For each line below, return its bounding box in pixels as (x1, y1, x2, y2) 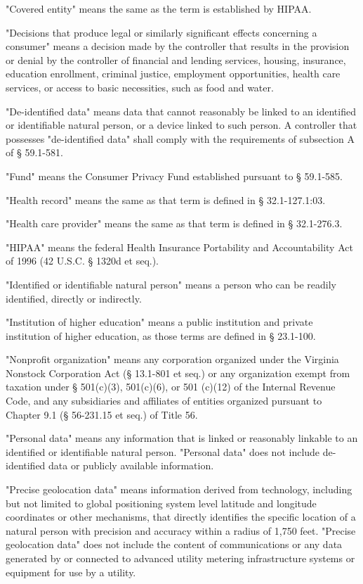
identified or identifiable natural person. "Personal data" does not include (6, 444, 320, 459)
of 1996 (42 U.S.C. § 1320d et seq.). (6, 253, 159, 268)
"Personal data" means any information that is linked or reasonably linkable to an (6, 431, 358, 445)
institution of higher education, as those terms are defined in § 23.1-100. (6, 328, 316, 343)
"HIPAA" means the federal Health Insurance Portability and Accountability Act (6, 239, 353, 254)
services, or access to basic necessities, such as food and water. (6, 80, 274, 94)
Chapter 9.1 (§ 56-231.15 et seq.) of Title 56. (6, 407, 198, 421)
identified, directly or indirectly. (6, 291, 142, 305)
